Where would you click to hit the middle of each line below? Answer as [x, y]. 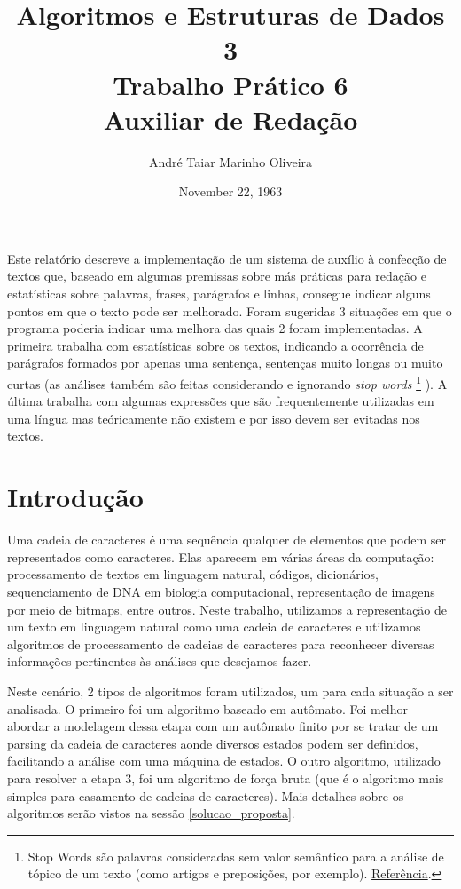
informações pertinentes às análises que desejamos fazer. [160, 661]
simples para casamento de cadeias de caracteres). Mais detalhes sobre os [206, 795]
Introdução [75, 497]
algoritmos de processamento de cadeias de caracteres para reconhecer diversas [221, 643]
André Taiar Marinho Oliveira [230, 161]
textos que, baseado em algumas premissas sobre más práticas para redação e [217, 276]
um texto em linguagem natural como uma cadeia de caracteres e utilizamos [214, 627]
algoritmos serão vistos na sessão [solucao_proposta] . [151, 813]
